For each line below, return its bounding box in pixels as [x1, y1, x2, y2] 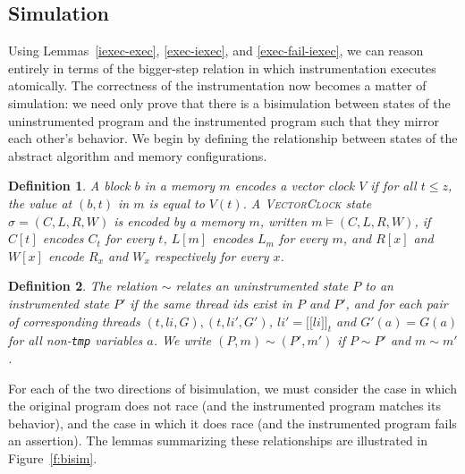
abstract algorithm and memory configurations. [8, 146, 267, 165]
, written [259, 211, 308, 230]
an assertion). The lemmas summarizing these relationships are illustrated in [8, 431, 428, 450]
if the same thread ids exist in [130, 293, 292, 312]
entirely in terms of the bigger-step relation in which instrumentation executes [8, 58, 436, 77]
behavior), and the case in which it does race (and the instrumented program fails [8, 413, 457, 432]
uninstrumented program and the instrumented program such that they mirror [8, 111, 440, 130]
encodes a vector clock [234, 176, 355, 195]
